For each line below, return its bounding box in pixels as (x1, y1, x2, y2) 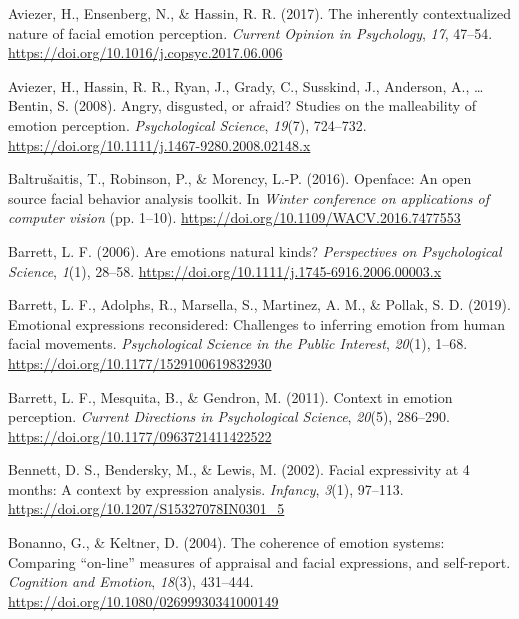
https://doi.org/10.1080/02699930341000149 (8, 590, 279, 611)
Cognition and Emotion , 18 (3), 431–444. (8, 571, 254, 592)
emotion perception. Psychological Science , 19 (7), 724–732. (8, 114, 367, 135)
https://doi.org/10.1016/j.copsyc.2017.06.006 (8, 42, 283, 63)
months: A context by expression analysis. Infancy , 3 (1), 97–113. (8, 478, 404, 499)
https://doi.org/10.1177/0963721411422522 (8, 425, 272, 446)
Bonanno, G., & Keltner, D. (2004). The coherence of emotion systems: (8, 532, 445, 553)
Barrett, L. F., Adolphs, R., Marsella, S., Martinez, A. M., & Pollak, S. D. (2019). (8, 294, 511, 315)
